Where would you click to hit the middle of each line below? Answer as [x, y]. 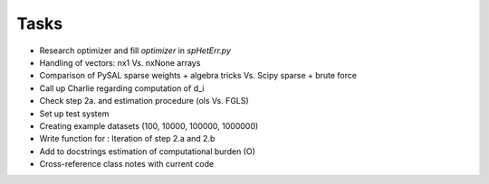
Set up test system [74, 114]
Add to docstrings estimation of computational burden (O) [147, 151]
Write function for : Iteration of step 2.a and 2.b [127, 139]
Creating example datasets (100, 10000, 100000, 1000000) [149, 125]
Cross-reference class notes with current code [127, 164]
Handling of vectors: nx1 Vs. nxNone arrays [120, 62]
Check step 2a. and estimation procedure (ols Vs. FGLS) [144, 101]
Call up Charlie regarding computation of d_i [122, 88]
